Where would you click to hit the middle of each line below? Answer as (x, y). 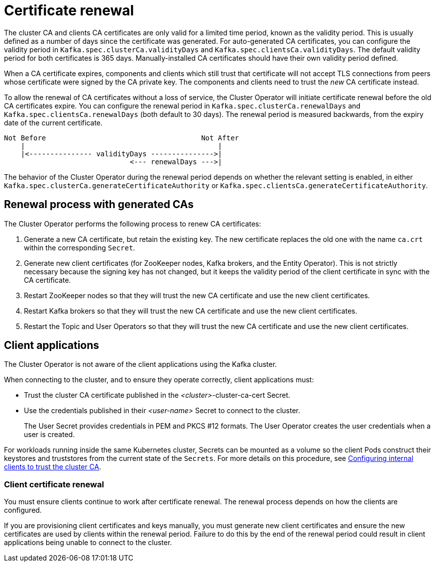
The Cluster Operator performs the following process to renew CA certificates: (133, 224)
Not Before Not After (122, 138)
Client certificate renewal (54, 484)
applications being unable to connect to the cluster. (88, 543)
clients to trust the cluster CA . (53, 467)
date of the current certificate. (54, 122)
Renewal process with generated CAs (99, 205)
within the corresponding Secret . (80, 247)
